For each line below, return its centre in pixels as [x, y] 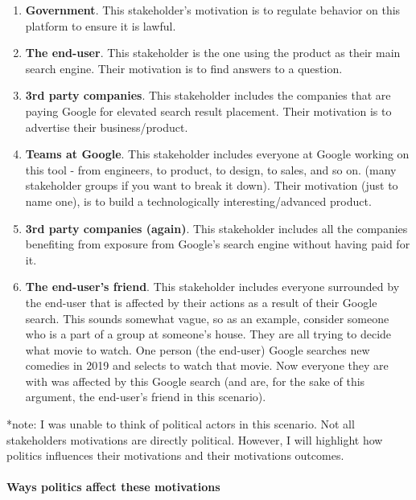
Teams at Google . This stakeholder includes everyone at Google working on [217, 154]
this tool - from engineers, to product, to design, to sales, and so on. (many [211, 169]
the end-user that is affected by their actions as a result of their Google [201, 302]
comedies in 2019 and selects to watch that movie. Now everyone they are [207, 365]
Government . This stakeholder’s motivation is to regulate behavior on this [213, 10]
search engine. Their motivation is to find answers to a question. [184, 68]
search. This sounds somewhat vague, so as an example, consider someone [207, 318]
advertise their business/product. [107, 127]
